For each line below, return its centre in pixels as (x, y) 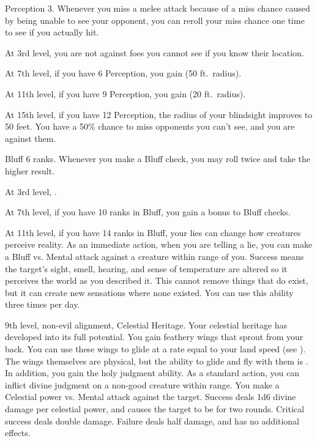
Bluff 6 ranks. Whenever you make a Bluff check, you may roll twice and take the (158, 159)
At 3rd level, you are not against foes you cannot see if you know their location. (155, 52)
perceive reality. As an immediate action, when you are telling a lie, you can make (159, 244)
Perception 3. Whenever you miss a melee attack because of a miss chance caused (158, 8)
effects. (18, 433)
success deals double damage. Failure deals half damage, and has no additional (152, 421)
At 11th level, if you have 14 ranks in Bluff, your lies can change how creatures (153, 232)
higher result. (30, 170)
